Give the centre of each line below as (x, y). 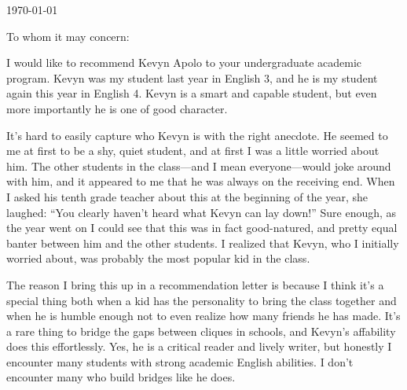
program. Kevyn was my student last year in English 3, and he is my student (192, 77)
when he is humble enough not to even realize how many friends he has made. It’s (203, 316)
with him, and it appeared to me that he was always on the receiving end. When (201, 181)
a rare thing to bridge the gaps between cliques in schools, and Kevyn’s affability (201, 331)
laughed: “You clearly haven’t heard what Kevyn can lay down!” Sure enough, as (202, 212)
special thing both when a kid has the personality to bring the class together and (202, 300)
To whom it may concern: (68, 36)
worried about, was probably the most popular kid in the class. (158, 258)
